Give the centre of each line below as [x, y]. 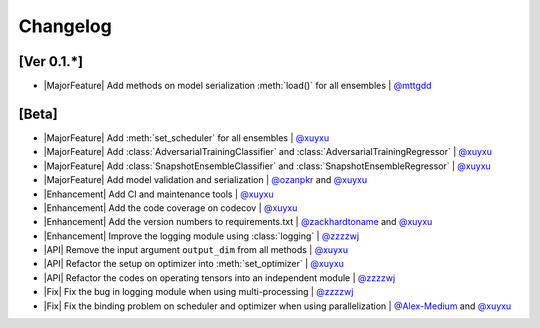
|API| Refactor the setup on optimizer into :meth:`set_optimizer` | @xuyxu [194, 264]
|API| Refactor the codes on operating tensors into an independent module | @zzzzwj [219, 277]
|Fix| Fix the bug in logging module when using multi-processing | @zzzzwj [198, 292]
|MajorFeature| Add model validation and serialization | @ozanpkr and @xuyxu [205, 180]
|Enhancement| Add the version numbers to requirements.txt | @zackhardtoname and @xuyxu [238, 222]
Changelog [65, 26]
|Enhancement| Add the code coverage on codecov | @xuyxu [170, 207]
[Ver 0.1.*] [51, 61]
